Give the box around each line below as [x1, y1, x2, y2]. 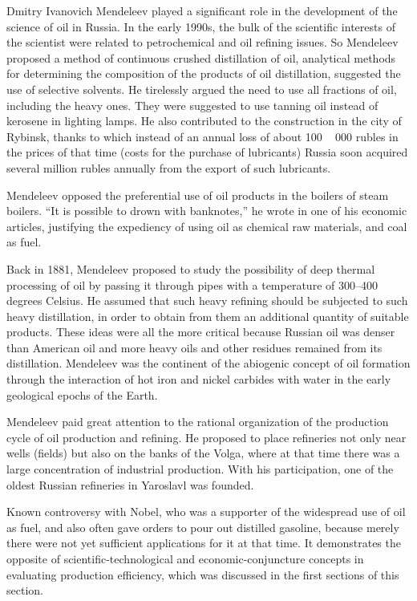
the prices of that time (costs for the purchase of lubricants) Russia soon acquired [6, 144, 408, 160]
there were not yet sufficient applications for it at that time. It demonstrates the [6, 534, 401, 551]
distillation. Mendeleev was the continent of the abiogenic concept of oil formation [6, 355, 411, 372]
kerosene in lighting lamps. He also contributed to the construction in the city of [6, 112, 402, 129]
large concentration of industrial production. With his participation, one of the [6, 461, 394, 477]
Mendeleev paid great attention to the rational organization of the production [6, 413, 389, 430]
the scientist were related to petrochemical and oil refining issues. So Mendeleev [6, 34, 399, 51]
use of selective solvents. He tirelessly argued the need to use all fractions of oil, [6, 80, 397, 97]
